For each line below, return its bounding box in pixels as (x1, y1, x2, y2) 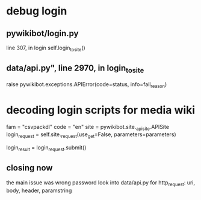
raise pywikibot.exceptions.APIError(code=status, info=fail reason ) (6, 80, 167, 89)
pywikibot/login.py (6, 28, 79, 39)
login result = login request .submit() (6, 144, 87, 152)
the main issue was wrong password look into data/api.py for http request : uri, (6, 179, 196, 187)
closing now (6, 163, 53, 173)
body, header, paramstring (6, 187, 72, 194)
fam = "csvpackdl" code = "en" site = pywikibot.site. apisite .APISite (6, 123, 170, 132)
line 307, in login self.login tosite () (6, 44, 85, 52)
